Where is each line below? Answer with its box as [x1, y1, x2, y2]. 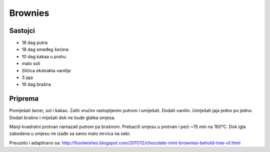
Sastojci [9, 26, 35, 35]
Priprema [9, 95, 39, 103]
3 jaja [21, 75, 33, 81]
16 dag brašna [21, 81, 51, 87]
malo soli [21, 60, 40, 67]
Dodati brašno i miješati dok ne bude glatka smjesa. [9, 115, 116, 121]
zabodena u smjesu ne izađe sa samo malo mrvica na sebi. [9, 131, 131, 137]
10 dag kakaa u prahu [21, 53, 66, 59]
